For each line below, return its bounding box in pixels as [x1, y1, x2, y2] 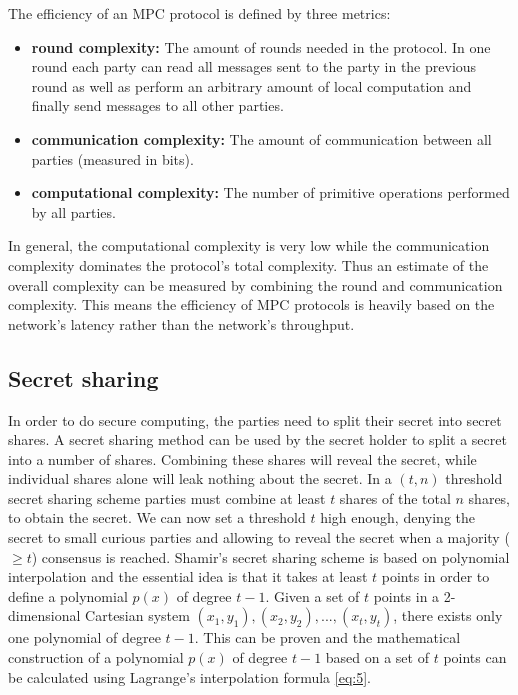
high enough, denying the [320, 507, 475, 528]
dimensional [8, 605, 81, 626]
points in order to [381, 566, 490, 587]
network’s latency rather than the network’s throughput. [8, 313, 355, 334]
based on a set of [325, 647, 429, 668]
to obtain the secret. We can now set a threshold [8, 507, 306, 528]
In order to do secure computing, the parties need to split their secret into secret [8, 409, 502, 430]
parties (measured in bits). [31, 148, 194, 169]
